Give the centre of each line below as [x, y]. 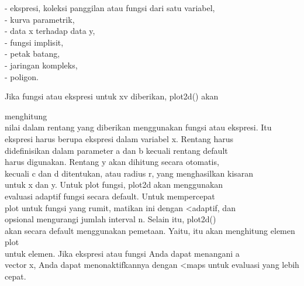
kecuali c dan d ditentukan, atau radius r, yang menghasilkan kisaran [129, 173]
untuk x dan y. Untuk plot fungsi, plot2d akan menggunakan [114, 185]
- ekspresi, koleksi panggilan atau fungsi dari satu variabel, [110, 8]
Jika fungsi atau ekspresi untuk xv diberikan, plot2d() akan [112, 96]
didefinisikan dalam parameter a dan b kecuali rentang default [116, 150]
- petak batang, [32, 54]
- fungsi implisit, [34, 42]
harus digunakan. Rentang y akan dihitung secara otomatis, [112, 162]
